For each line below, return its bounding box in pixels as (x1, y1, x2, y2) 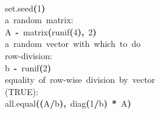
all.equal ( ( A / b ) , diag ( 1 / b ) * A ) (5, 97, 131, 110)
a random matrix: (5, 13, 74, 26)
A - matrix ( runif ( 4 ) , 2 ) (5, 25, 97, 38)
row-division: (5, 49, 52, 62)
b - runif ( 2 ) (5, 61, 51, 74)
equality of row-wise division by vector (5, 73, 155, 86)
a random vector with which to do (5, 37, 141, 50)
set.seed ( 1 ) (5, 1, 46, 14)
